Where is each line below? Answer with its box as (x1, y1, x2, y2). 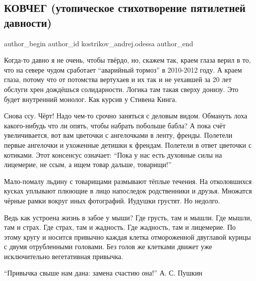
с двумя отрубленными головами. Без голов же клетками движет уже (4, 241, 212, 252)
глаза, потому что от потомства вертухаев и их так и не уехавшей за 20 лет (4, 74, 232, 85)
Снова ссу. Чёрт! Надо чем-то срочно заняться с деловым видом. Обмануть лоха (4, 110, 248, 121)
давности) (4, 14, 52, 30)
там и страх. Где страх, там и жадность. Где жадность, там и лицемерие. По (4, 222, 236, 232)
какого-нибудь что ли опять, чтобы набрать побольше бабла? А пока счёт (4, 120, 226, 130)
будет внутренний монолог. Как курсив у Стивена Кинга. (4, 94, 177, 104)
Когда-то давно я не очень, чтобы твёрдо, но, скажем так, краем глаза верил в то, (4, 55, 251, 65)
